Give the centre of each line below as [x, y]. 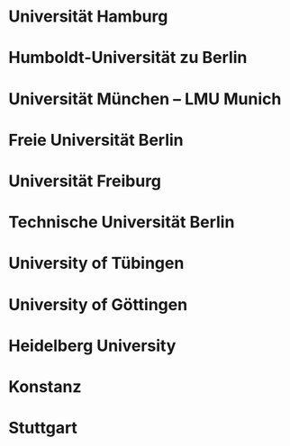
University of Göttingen [98, 304]
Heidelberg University [92, 346]
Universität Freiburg [85, 181]
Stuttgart [43, 428]
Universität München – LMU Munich [145, 98]
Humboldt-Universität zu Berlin [128, 58]
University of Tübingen [96, 263]
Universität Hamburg [88, 17]
